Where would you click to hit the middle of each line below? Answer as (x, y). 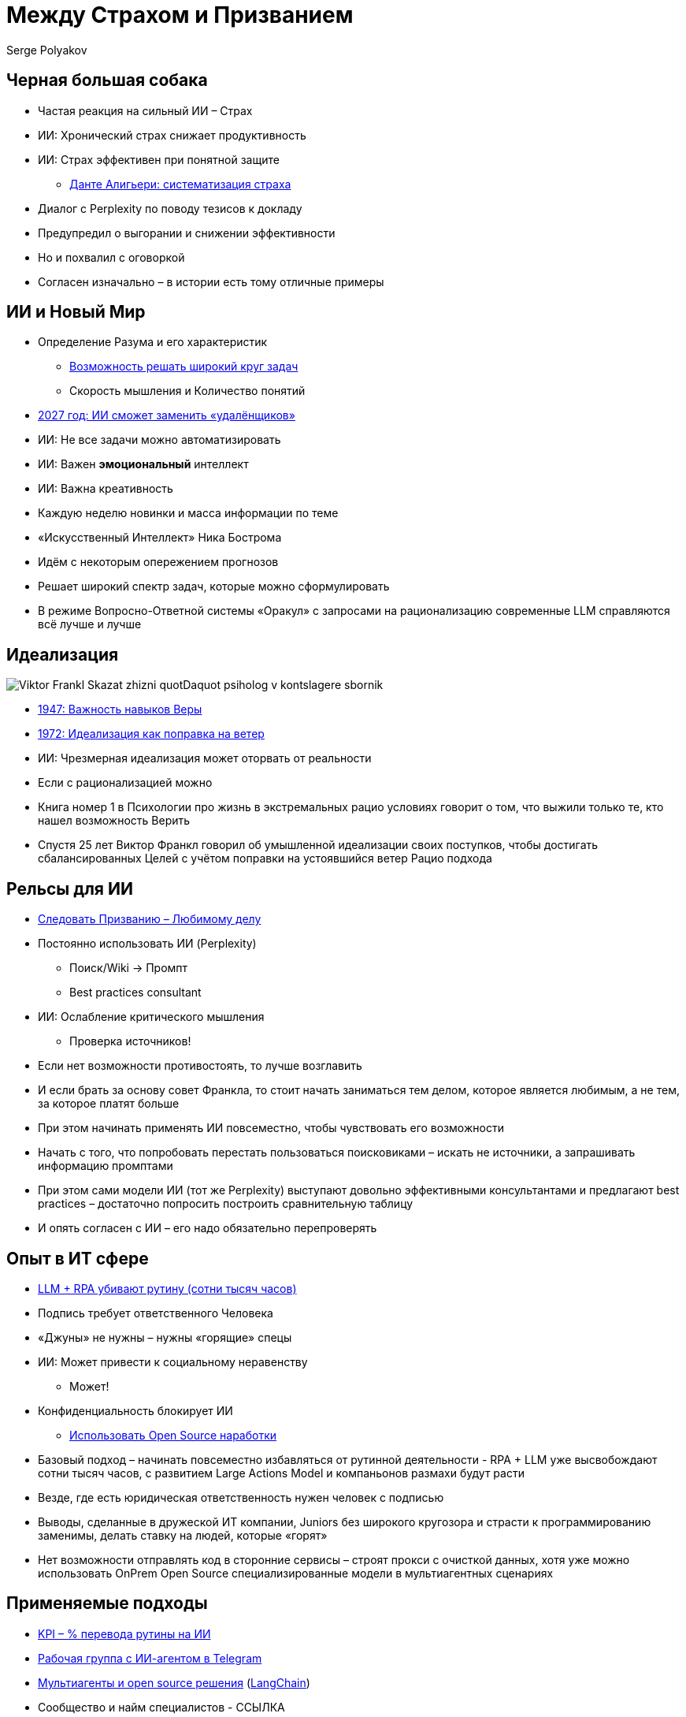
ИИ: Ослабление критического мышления (151, 1017)
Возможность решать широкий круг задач (184, 367)
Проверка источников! (130, 1041)
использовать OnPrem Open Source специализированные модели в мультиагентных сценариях (296, 1573)
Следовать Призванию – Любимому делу (150, 919)
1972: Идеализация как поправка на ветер (151, 734)
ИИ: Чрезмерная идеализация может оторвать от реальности (205, 758)
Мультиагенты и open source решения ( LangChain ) (174, 1682)
